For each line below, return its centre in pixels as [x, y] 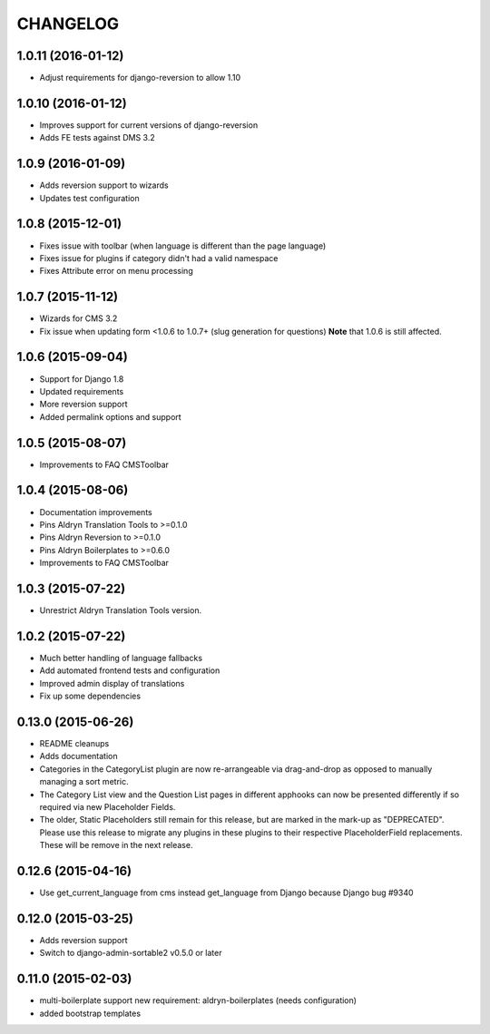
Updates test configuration [89, 198]
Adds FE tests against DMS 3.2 [97, 138]
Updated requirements [82, 391]
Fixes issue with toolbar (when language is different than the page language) [183, 246]
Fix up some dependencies [90, 696]
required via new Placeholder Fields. [108, 806]
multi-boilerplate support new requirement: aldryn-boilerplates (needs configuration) [198, 1000]
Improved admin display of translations [112, 683]
